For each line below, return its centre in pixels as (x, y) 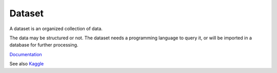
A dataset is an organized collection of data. (56, 29)
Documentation (26, 54)
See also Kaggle (27, 64)
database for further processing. (44, 45)
